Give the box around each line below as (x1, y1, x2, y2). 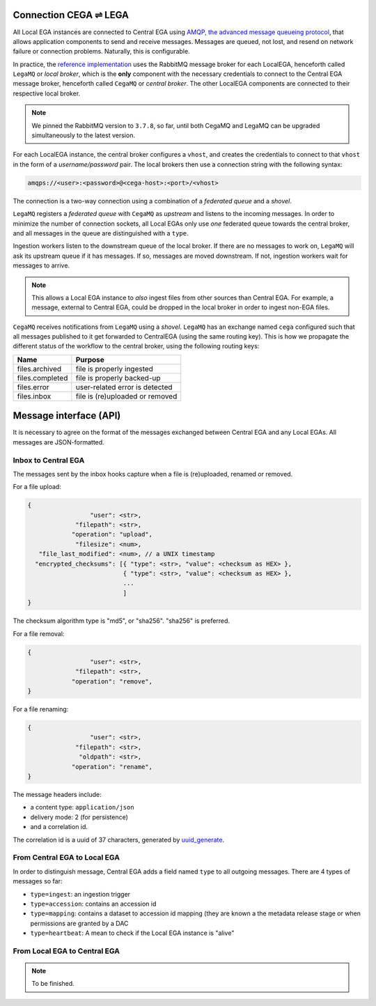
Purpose (75, 355, 104, 364)
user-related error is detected (75, 382, 173, 392)
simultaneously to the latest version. (31, 131, 136, 139)
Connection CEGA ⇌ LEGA (13, 9, 129, 21)
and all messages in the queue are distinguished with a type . (13, 229, 189, 237)
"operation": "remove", (71, 677, 153, 686)
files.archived (17, 364, 62, 373)
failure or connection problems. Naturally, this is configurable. (13, 47, 191, 56)
